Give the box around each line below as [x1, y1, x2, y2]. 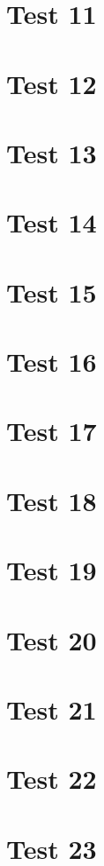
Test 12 [6, 65, 97, 101]
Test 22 [6, 760, 97, 797]
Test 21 [6, 690, 97, 727]
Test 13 [6, 134, 97, 170]
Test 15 [6, 273, 97, 310]
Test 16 [6, 343, 97, 380]
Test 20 [6, 621, 97, 657]
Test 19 [6, 552, 97, 588]
